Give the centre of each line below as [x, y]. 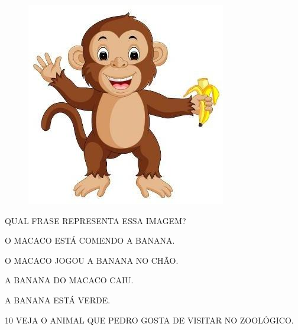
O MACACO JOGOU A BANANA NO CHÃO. [92, 260]
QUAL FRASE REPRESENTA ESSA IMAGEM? [95, 220]
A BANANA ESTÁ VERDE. [58, 300]
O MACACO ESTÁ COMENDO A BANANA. [90, 240]
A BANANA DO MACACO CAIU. [69, 280]
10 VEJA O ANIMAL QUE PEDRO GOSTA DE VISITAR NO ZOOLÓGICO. [149, 320]
